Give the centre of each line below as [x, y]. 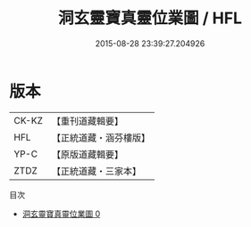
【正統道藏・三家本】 [96, 171]
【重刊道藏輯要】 [87, 121]
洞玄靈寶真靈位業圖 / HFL [150, 18]
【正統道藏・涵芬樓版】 [100, 137]
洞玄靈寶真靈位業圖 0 [61, 214]
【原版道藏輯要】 [87, 154]
